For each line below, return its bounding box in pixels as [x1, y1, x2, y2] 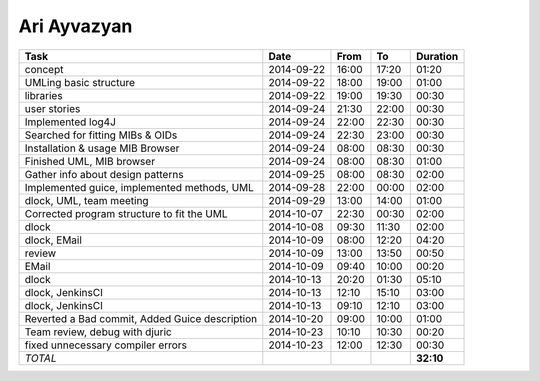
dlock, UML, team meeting [24, 193, 149, 207]
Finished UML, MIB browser [24, 154, 155, 168]
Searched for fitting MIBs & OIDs [24, 128, 178, 142]
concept [24, 62, 64, 76]
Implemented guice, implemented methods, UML [24, 180, 255, 194]
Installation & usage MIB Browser [24, 141, 180, 155]
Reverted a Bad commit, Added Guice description [24, 311, 258, 325]
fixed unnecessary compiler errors [24, 338, 187, 352]
